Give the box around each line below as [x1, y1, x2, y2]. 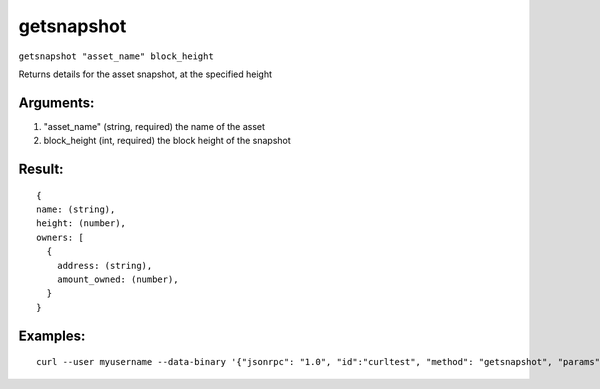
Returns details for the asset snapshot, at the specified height [18, 68, 272, 80]
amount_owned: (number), [56, 273, 179, 285]
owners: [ [36, 231, 84, 243]
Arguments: [18, 94, 95, 111]
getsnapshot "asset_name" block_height [18, 50, 214, 62]
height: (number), [36, 218, 127, 229]
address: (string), [56, 260, 153, 271]
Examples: [18, 327, 86, 344]
